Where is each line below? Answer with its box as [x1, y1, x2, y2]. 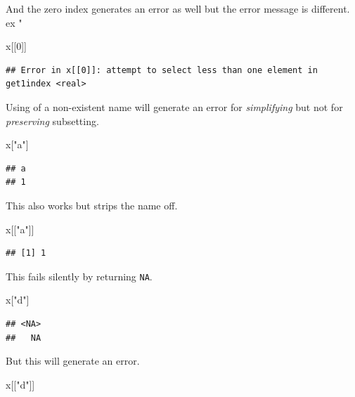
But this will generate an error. [6, 353, 140, 368]
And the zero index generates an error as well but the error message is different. [6, 1, 350, 15]
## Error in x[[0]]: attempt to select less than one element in [6, 65, 318, 75]
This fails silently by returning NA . [6, 268, 153, 283]
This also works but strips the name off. [6, 197, 178, 212]
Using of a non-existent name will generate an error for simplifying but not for [6, 99, 343, 114]
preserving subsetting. [6, 113, 99, 128]
